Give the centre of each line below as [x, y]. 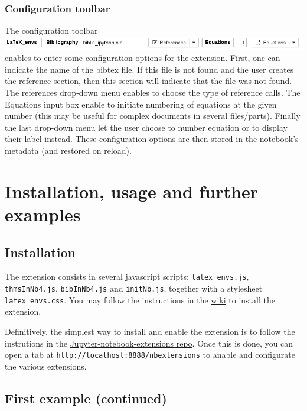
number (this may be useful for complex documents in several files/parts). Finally [153, 116]
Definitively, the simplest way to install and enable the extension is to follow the [150, 331]
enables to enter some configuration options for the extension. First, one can [143, 58]
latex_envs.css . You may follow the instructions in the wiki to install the [140, 300]
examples [43, 214]
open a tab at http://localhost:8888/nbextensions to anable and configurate [150, 355]
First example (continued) [86, 398]
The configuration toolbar [51, 30]
